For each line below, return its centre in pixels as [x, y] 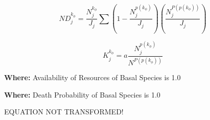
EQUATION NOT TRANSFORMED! [64, 112]
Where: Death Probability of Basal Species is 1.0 [82, 94]
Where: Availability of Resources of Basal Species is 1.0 [92, 77]
